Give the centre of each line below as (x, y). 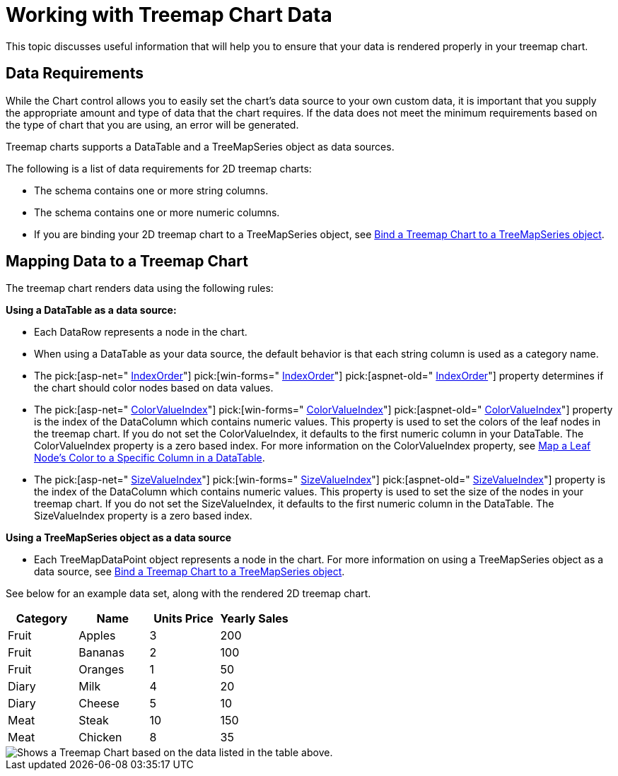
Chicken (100, 737)
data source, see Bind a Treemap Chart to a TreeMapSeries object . (190, 572)
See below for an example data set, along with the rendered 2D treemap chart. (188, 594)
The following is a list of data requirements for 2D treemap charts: (159, 168)
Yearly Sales (254, 619)
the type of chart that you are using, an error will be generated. (152, 124)
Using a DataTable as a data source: (91, 310)
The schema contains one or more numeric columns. (157, 212)
